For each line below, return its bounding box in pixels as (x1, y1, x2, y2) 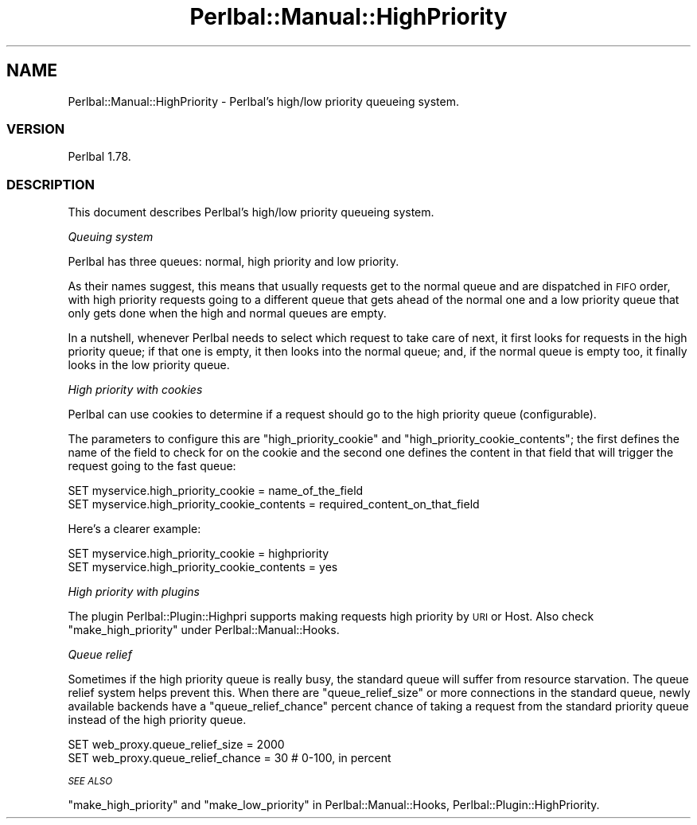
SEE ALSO (68, 776, 113, 788)
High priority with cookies (68, 383, 203, 397)
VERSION (6, 120, 65, 137)
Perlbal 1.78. (68, 150, 131, 164)
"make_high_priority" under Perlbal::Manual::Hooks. (68, 623, 340, 637)
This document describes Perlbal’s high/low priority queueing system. (68, 205, 434, 220)
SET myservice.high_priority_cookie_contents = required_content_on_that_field (68, 497, 480, 512)
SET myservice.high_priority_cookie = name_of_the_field (68, 484, 364, 498)
